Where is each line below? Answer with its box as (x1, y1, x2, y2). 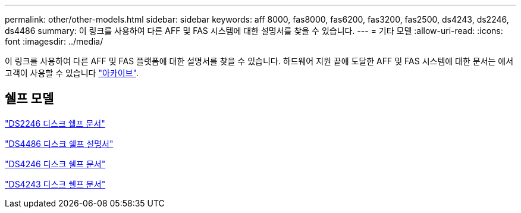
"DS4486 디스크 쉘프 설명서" (5, 138, 114, 149)
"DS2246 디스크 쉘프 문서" (5, 118, 105, 129)
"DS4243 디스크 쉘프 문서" (5, 178, 106, 189)
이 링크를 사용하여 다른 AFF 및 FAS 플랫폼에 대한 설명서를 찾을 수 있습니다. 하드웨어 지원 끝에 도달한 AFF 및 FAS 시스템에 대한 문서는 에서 (5, 56, 514, 66)
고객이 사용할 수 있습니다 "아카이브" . (5, 68, 139, 78)
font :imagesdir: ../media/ (5, 36, 103, 46)
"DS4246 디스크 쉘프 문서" (5, 158, 106, 169)
